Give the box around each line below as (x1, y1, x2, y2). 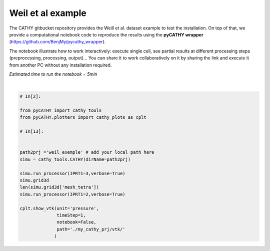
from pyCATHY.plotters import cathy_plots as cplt (19, 115, 147, 120)
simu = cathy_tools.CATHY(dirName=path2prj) (19, 156, 131, 162)
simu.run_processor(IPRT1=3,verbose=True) (19, 170, 125, 176)
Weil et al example (9, 7, 87, 18)
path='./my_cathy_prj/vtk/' (56, 226, 125, 232)
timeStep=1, (56, 212, 86, 218)
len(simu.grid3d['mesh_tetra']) (19, 185, 99, 190)
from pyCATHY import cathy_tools (19, 108, 102, 113)
